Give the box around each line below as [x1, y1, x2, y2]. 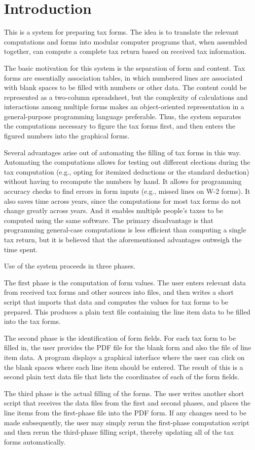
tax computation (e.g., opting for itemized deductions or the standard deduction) [4, 166, 250, 177]
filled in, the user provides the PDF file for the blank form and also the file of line [4, 342, 252, 353]
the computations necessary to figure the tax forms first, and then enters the [4, 121, 235, 131]
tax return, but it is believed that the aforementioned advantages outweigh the [4, 234, 242, 244]
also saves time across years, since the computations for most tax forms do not [4, 195, 241, 206]
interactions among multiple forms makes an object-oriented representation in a [4, 101, 244, 112]
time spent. [4, 244, 38, 254]
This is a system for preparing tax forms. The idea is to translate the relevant [4, 27, 239, 37]
